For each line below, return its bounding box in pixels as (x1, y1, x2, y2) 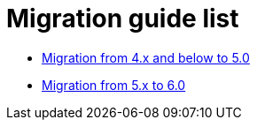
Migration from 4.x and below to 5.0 (42, 49, 250, 65)
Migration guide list (6, 4, 239, 34)
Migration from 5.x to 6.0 (42, 77, 186, 93)
